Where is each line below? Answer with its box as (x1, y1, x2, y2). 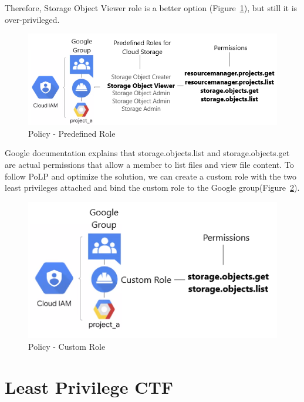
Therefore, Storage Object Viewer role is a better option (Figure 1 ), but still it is (5, 2, 298, 13)
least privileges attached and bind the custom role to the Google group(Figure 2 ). (5, 181, 300, 194)
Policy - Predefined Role (28, 127, 116, 139)
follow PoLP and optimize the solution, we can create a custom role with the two (5, 170, 296, 182)
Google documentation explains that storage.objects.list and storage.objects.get (5, 147, 290, 159)
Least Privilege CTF (5, 374, 174, 398)
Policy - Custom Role (28, 340, 106, 352)
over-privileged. (5, 13, 60, 25)
